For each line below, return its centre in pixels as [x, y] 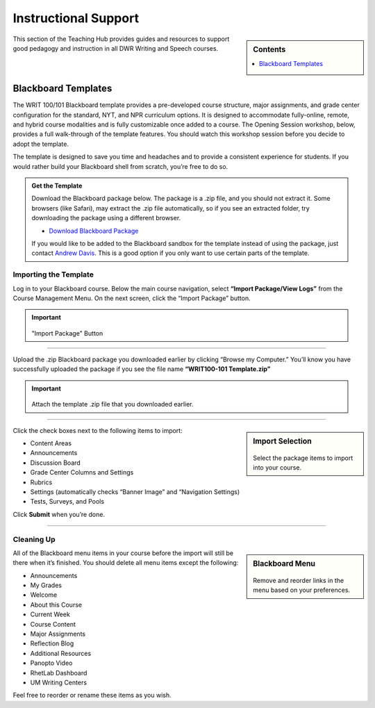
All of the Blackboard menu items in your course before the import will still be [123, 553]
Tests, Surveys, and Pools [67, 502]
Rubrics [41, 482]
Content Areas [51, 443]
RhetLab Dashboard [59, 673]
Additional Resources [61, 653]
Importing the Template [53, 274]
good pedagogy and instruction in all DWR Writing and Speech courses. [116, 48]
